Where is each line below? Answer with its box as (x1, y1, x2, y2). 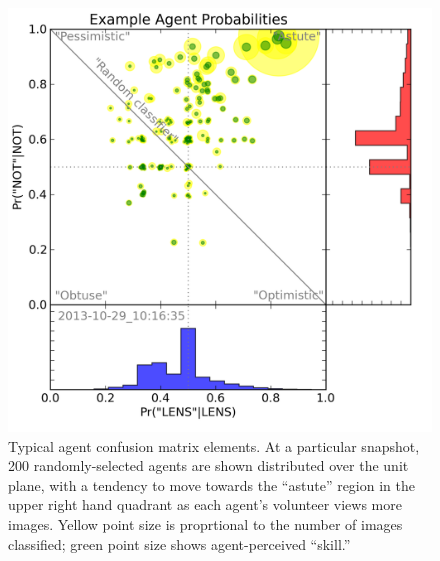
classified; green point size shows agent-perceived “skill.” (8, 533, 351, 554)
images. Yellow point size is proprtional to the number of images (8, 513, 403, 534)
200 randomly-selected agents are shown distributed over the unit (8, 455, 409, 476)
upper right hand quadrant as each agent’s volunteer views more (8, 494, 402, 515)
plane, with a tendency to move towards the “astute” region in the (8, 474, 415, 495)
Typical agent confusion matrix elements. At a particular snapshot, (8, 435, 420, 456)
